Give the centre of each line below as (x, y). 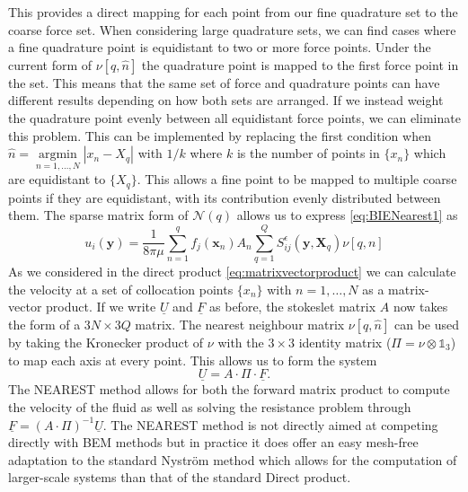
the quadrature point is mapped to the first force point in (300, 64)
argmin (57, 155)
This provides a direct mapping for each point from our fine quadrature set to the (233, 12)
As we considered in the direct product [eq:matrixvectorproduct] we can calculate (232, 272)
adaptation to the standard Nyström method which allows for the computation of (233, 459)
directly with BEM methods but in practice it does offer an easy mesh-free (213, 442)
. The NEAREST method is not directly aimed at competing (270, 424)
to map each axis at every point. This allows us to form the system (193, 360)
